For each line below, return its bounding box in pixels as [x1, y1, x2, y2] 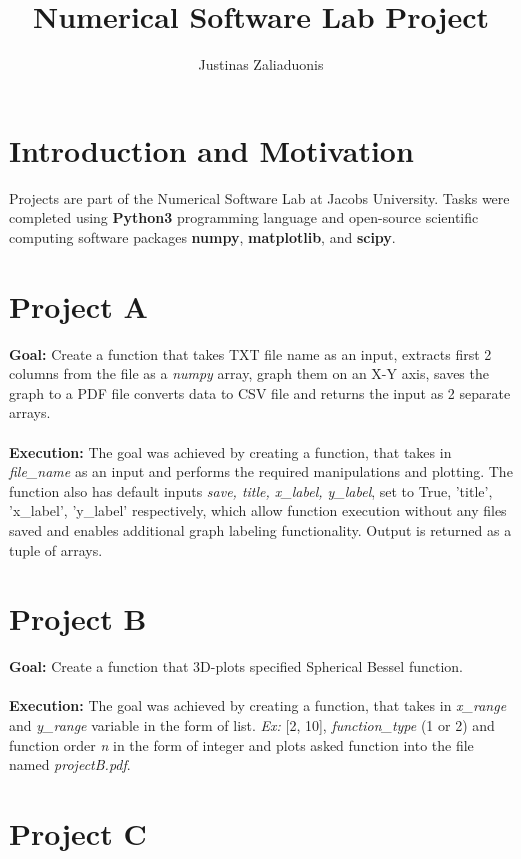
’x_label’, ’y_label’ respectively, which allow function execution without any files [9, 500, 507, 521]
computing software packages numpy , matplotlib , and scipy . [9, 226, 396, 247]
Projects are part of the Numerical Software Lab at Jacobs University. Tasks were [9, 187, 510, 208]
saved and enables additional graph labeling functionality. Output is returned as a [9, 519, 512, 540]
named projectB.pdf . [9, 754, 131, 775]
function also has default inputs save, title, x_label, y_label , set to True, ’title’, [9, 480, 493, 501]
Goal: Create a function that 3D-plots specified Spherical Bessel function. [9, 656, 463, 677]
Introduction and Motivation [9, 129, 414, 170]
